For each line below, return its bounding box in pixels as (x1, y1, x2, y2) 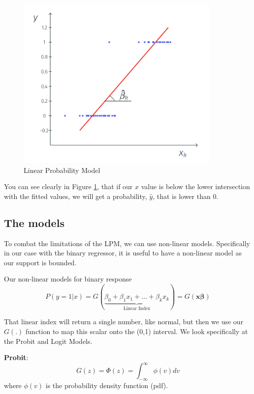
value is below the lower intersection (141, 181, 250, 192)
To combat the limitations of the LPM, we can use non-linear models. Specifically (4, 238, 250, 248)
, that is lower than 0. (153, 191, 219, 201)
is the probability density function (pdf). (45, 380, 168, 391)
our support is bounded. (4, 257, 77, 267)
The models (4, 215, 64, 230)
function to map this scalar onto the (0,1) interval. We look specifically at (26, 326, 248, 337)
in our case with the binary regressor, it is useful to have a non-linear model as (4, 248, 242, 258)
